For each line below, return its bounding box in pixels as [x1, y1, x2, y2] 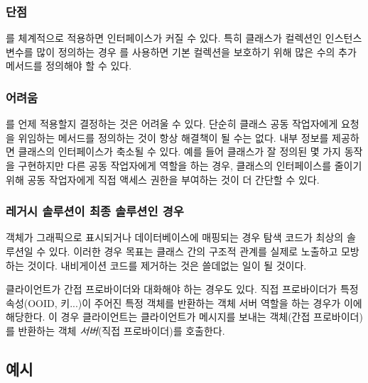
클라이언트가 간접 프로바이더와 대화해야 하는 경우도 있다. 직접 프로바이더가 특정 [6, 282, 359, 296]
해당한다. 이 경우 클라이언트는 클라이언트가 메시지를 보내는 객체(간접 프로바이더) [6, 309, 363, 324]
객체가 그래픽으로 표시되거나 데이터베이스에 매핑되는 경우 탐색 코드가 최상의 [6, 230, 344, 245]
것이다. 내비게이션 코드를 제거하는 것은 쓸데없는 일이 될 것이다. [27, 257, 307, 272]
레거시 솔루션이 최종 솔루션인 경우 [6, 202, 184, 220]
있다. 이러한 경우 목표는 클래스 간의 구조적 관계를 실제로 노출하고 [48, 244, 338, 258]
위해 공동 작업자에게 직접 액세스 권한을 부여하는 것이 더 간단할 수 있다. [6, 172, 320, 187]
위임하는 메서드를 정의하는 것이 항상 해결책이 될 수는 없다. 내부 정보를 [18, 130, 329, 145]
